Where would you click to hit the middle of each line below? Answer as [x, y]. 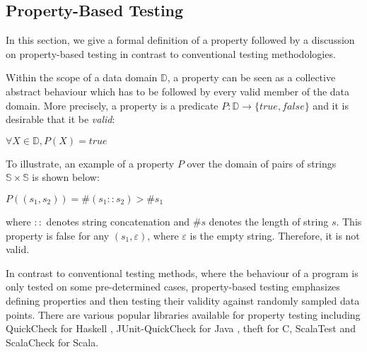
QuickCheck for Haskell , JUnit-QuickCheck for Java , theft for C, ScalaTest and [181, 328]
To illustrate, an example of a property [90, 163]
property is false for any [58, 235]
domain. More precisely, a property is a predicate [112, 105]
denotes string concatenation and [118, 221]
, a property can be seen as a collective [251, 77]
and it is [331, 105]
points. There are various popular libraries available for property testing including [183, 314]
